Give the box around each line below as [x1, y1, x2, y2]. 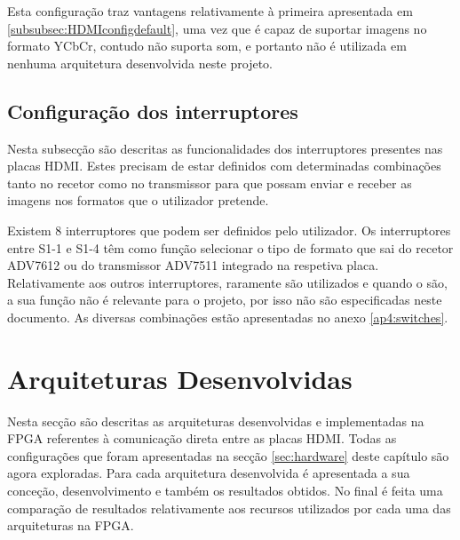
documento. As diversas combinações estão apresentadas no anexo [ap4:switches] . [7, 307, 448, 326]
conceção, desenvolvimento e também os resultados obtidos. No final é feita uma [7, 481, 443, 500]
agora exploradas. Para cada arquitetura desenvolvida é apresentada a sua [7, 464, 410, 482]
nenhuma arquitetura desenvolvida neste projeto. [7, 53, 273, 72]
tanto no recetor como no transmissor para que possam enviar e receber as [7, 173, 412, 192]
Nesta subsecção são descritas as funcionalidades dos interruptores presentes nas [7, 139, 443, 157]
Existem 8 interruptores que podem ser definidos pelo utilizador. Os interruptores [7, 220, 451, 239]
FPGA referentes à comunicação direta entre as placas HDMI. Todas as [7, 429, 397, 448]
